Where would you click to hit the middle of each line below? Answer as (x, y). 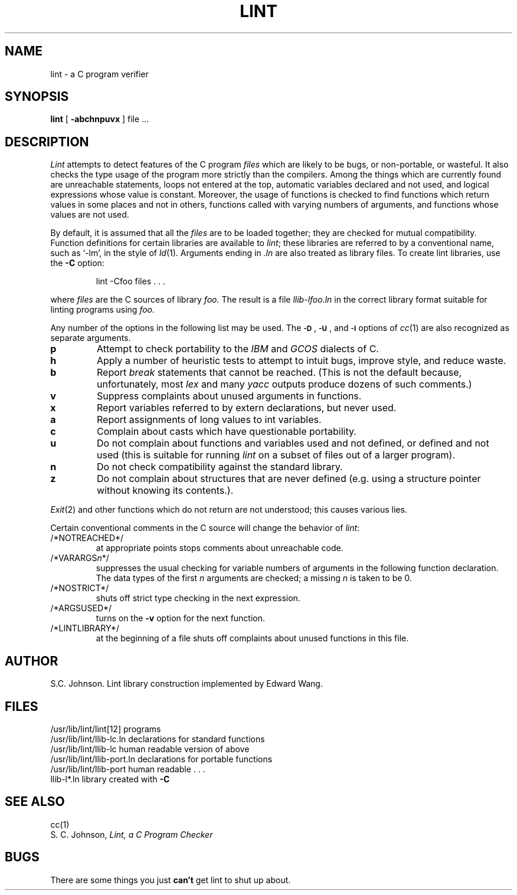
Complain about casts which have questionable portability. (226, 432)
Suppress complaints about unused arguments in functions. (229, 396)
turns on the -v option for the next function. (181, 618)
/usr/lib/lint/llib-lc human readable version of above (150, 749)
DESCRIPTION (47, 142)
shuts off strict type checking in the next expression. (198, 598)
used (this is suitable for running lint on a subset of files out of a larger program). (276, 455)
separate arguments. (91, 338)
